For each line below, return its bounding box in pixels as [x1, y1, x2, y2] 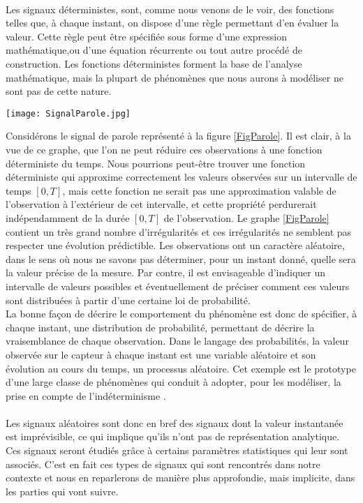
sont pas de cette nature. [6, 84, 112, 98]
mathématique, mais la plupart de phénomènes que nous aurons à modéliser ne [6, 70, 343, 84]
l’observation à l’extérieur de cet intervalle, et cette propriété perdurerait [6, 197, 317, 211]
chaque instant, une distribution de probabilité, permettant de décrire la [6, 320, 315, 334]
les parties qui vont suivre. [6, 483, 119, 498]
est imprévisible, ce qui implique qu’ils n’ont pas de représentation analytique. [6, 429, 340, 444]
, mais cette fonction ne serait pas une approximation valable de [62, 183, 336, 197]
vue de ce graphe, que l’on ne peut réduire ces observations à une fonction [6, 142, 323, 156]
